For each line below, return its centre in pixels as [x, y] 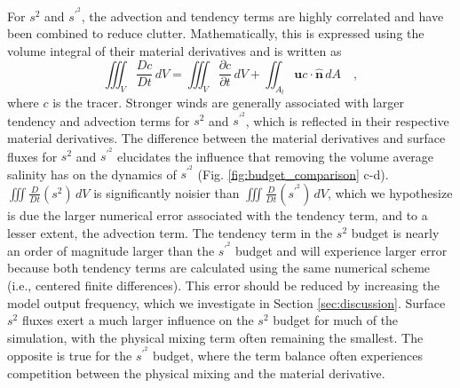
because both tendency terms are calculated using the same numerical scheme [219, 268]
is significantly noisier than [167, 192]
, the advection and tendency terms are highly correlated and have [262, 16]
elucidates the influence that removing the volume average [276, 156]
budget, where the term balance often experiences [288, 356]
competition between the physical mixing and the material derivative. [196, 372]
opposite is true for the [70, 356]
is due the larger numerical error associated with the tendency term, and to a [218, 214]
